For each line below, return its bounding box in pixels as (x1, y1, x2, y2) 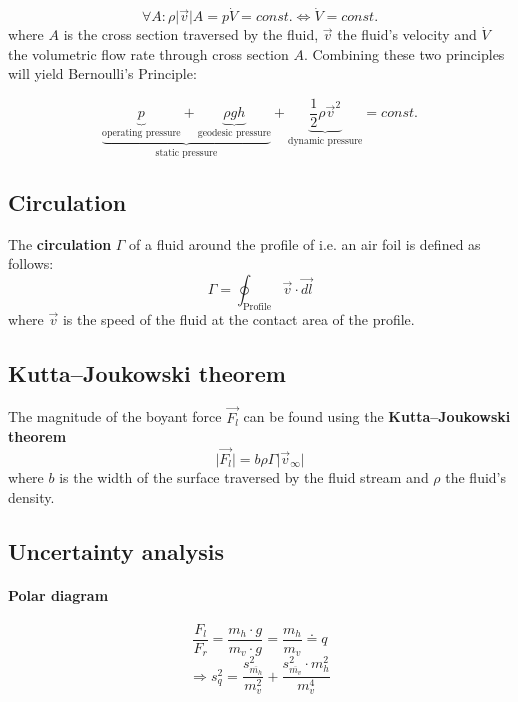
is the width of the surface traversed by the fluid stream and (59, 466, 429, 487)
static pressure (155, 147, 218, 158)
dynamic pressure (288, 135, 363, 146)
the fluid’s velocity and (337, 24, 477, 45)
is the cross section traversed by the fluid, (63, 24, 319, 45)
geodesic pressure (197, 128, 271, 139)
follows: (8, 253, 54, 274)
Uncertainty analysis (8, 535, 224, 566)
